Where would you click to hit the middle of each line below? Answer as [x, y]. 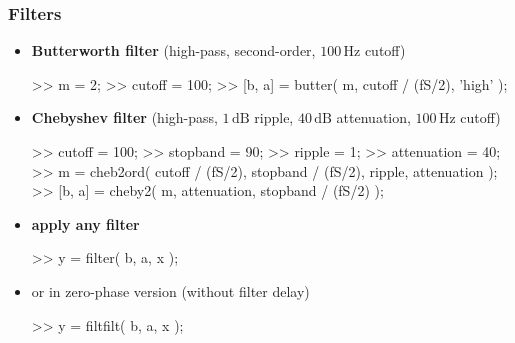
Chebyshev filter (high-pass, [124, 117]
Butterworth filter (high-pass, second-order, [173, 50]
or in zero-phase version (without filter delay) [170, 290]
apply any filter [85, 223]
